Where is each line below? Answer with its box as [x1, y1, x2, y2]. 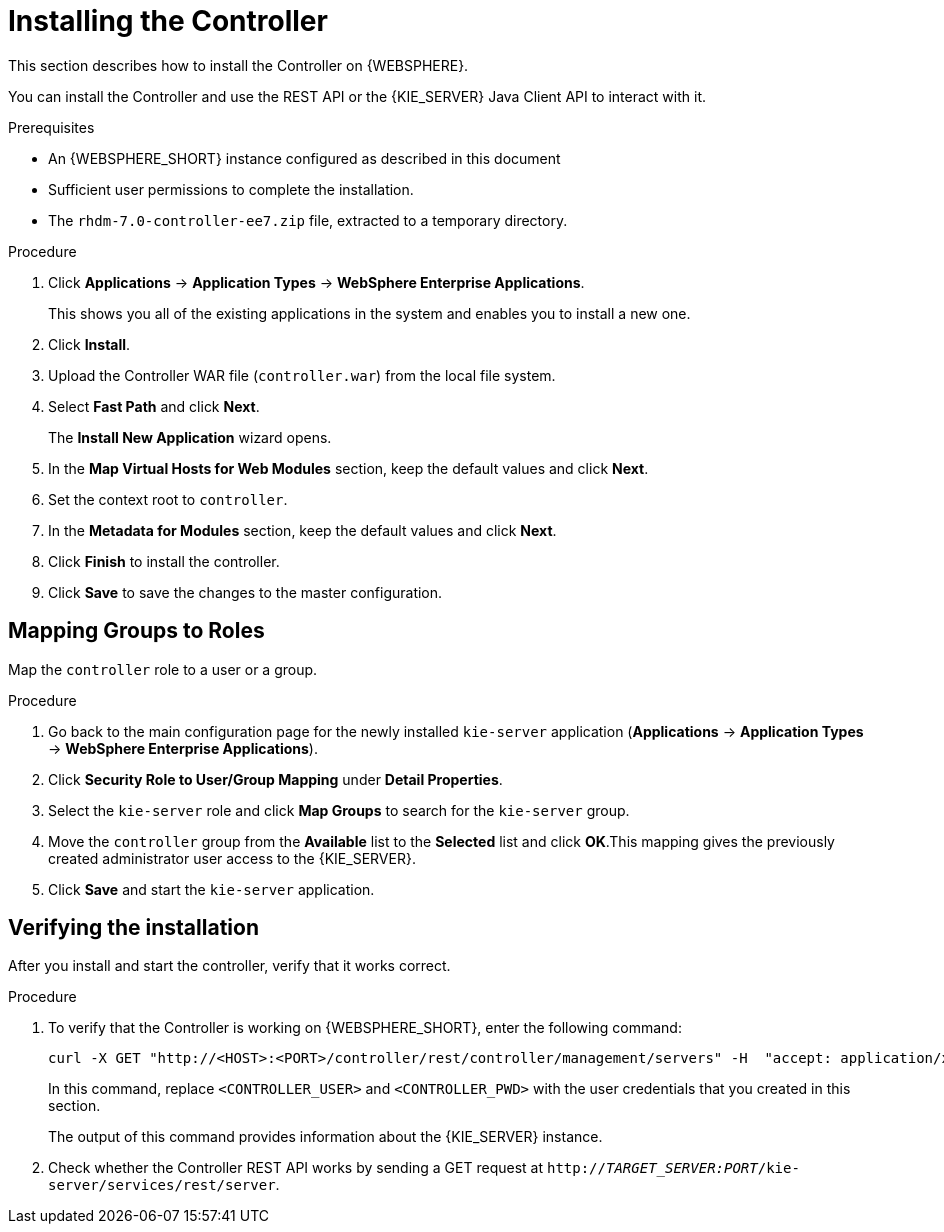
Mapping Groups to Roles [8, 618, 265, 644]
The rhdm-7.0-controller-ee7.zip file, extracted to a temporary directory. [48, 211, 568, 229]
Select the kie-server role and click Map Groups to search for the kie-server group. [48, 801, 630, 819]
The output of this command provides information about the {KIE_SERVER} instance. [48, 1128, 603, 1146]
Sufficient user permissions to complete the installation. [48, 180, 414, 198]
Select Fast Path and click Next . [48, 397, 260, 415]
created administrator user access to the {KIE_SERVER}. [48, 849, 416, 867]
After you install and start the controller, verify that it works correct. [8, 957, 451, 975]
